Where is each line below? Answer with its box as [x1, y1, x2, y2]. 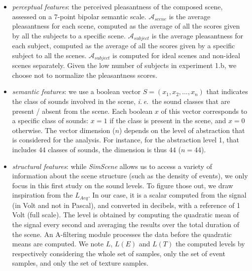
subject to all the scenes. [12, 50, 87, 60]
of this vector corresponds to [161, 105, 248, 116]
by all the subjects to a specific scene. [12, 30, 126, 40]
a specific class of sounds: [12, 115, 89, 126]
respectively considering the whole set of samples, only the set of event [12, 248, 225, 258]
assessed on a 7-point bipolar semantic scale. [12, 11, 146, 21]
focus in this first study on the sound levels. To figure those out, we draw [12, 180, 233, 190]
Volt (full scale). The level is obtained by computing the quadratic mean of [12, 209, 239, 220]
